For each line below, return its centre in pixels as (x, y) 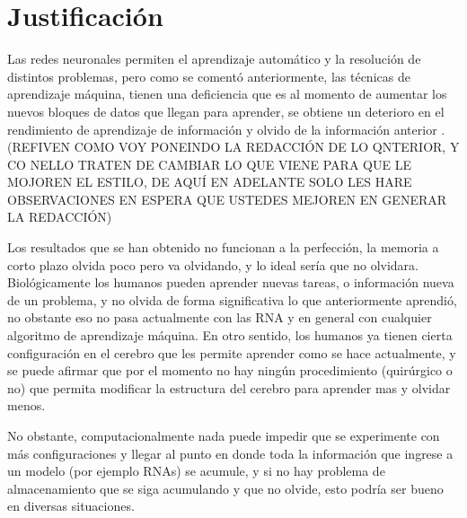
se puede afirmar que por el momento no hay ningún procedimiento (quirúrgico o (230, 370)
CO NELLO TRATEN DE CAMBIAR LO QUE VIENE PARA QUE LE (209, 164)
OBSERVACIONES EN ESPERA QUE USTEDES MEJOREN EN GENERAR (227, 199)
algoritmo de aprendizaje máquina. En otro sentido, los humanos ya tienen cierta (230, 335)
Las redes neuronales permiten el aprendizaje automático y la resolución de (214, 59)
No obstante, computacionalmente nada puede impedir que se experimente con (224, 435)
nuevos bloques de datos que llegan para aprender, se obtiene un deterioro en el (226, 111)
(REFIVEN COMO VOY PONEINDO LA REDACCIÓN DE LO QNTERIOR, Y (233, 147)
